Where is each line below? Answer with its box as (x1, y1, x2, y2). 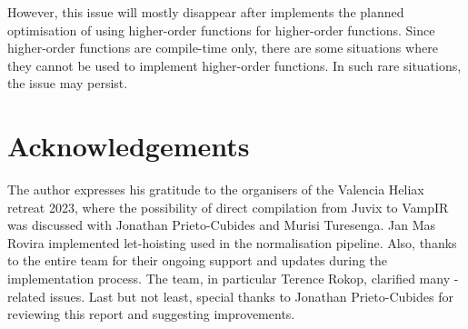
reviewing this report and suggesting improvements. (7, 304, 295, 324)
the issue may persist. (7, 74, 128, 93)
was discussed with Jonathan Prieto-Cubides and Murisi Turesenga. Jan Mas (7, 215, 436, 234)
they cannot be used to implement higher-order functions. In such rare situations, (7, 55, 462, 75)
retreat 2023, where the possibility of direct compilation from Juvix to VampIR (7, 197, 449, 216)
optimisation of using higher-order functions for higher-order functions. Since (7, 20, 435, 39)
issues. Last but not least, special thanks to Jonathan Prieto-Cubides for (49, 286, 453, 305)
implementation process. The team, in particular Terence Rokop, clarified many (7, 269, 451, 288)
